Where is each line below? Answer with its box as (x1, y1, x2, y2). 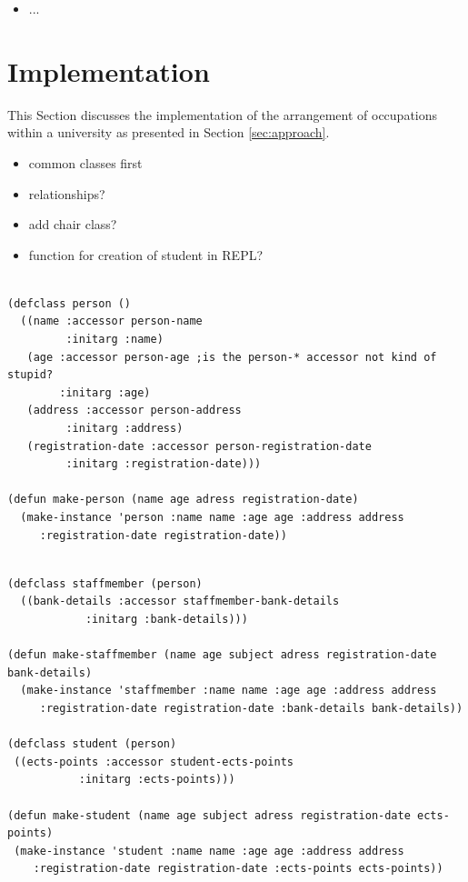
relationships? (28, 184, 105, 203)
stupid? (7, 368, 54, 382)
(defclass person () (7, 296, 132, 310)
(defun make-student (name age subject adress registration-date (7, 808, 411, 822)
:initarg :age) (59, 386, 151, 399)
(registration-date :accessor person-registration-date (26, 439, 372, 453)
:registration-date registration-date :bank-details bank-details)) (39, 701, 463, 715)
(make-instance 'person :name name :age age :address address (20, 511, 404, 524)
